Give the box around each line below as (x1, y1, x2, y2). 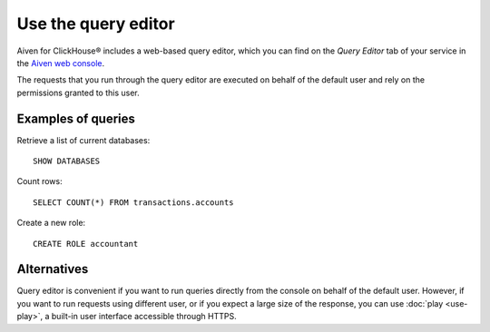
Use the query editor (16, 14, 176, 34)
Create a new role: (16, 218, 86, 229)
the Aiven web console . (16, 57, 104, 68)
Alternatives (16, 261, 89, 277)
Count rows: (16, 176, 63, 187)
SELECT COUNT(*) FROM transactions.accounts (33, 197, 235, 208)
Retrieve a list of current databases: (16, 134, 151, 145)
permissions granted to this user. (16, 87, 140, 98)
